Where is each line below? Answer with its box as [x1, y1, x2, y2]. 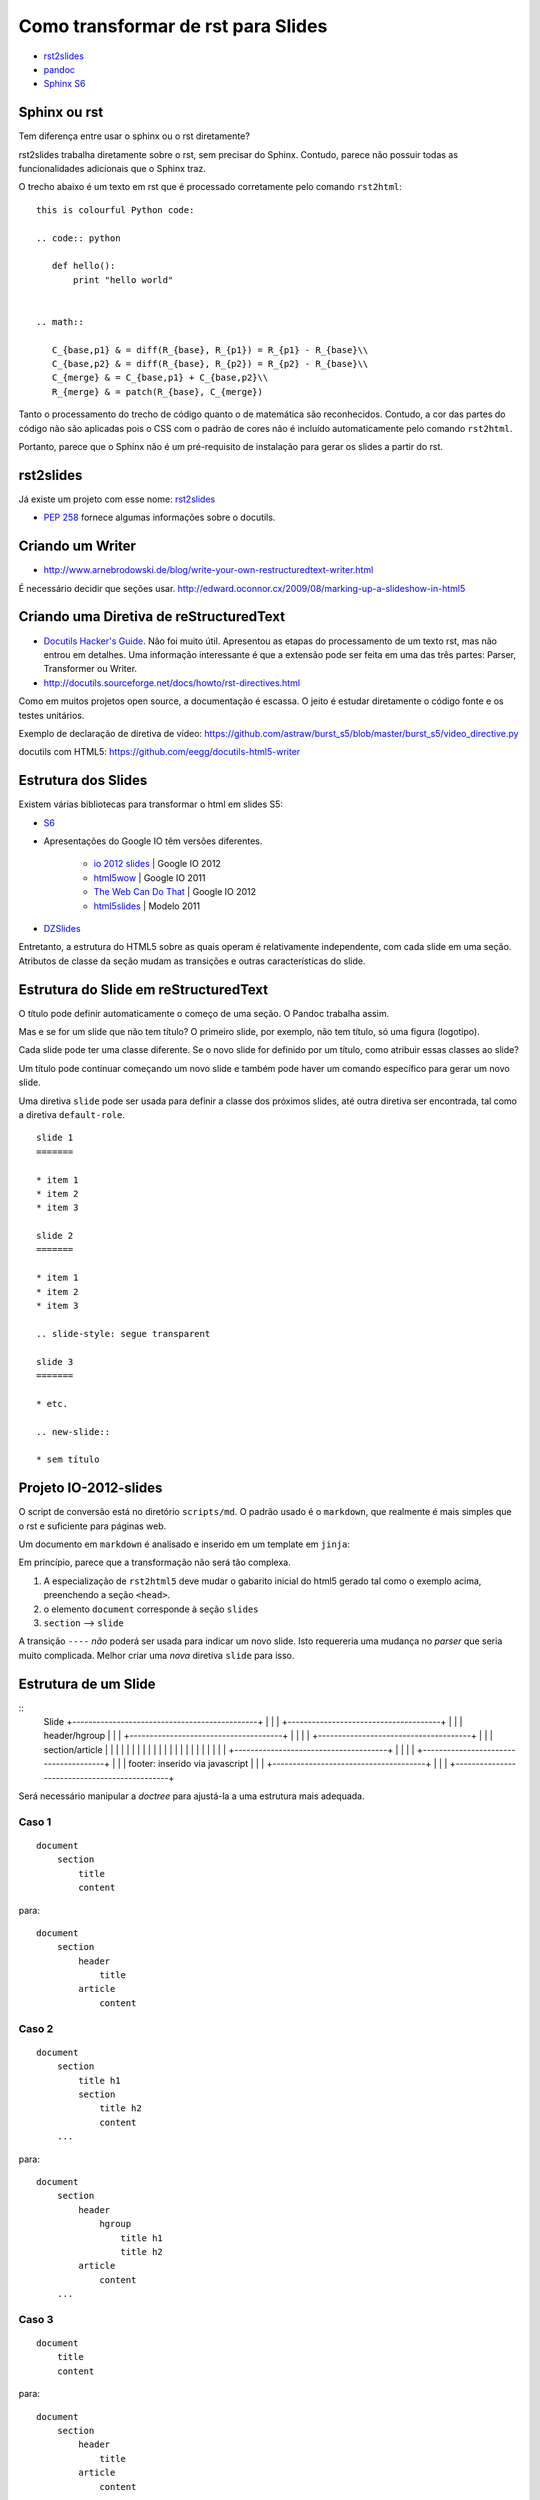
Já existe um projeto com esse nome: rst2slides [18, 493, 216, 505]
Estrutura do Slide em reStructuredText [18, 981, 269, 998]
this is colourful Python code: [36, 204, 195, 215]
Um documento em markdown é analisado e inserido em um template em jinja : [18, 1538, 350, 1550]
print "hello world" [73, 274, 174, 285]
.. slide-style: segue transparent [36, 1328, 211, 1339]
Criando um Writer [18, 538, 137, 555]
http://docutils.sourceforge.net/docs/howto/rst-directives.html [43, 676, 300, 689]
